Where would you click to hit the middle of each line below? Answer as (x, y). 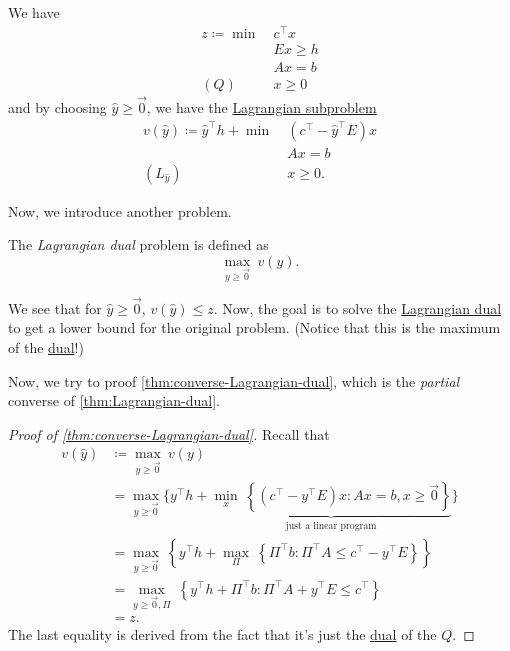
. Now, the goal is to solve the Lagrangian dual (357, 307)
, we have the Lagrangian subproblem (261, 107)
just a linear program (331, 526)
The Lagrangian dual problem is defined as (138, 244)
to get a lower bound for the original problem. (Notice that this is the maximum (254, 327)
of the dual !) (46, 347)
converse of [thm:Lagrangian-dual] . (114, 400)
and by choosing (57, 107)
